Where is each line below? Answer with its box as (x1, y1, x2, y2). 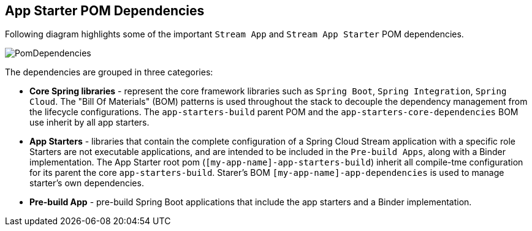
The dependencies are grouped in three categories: (5, 67, 213, 78)
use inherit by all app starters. (29, 117, 150, 128)
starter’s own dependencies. (29, 178, 144, 189)
